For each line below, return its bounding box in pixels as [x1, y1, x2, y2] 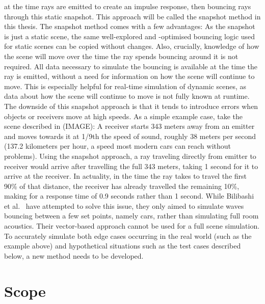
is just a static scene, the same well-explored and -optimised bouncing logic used [4, 31, 255, 41]
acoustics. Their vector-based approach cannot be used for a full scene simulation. [4, 220, 260, 231]
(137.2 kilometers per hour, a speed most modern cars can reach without [4, 141, 231, 151]
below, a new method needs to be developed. [4, 250, 144, 261]
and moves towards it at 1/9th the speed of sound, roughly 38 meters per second [4, 130, 256, 141]
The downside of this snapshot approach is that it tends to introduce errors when [4, 100, 258, 111]
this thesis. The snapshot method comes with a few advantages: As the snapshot [4, 21, 255, 32]
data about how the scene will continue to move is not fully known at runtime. [4, 91, 250, 101]
